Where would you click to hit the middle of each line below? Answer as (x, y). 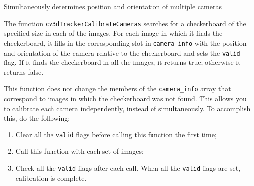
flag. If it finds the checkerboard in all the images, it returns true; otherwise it (122, 62)
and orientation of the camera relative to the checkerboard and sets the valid (122, 52)
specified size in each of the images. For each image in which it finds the (113, 33)
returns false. (24, 72)
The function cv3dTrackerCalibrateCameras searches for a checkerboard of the (125, 23)
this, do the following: (37, 118)
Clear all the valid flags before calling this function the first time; (116, 134)
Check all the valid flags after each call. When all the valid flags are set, (128, 168)
